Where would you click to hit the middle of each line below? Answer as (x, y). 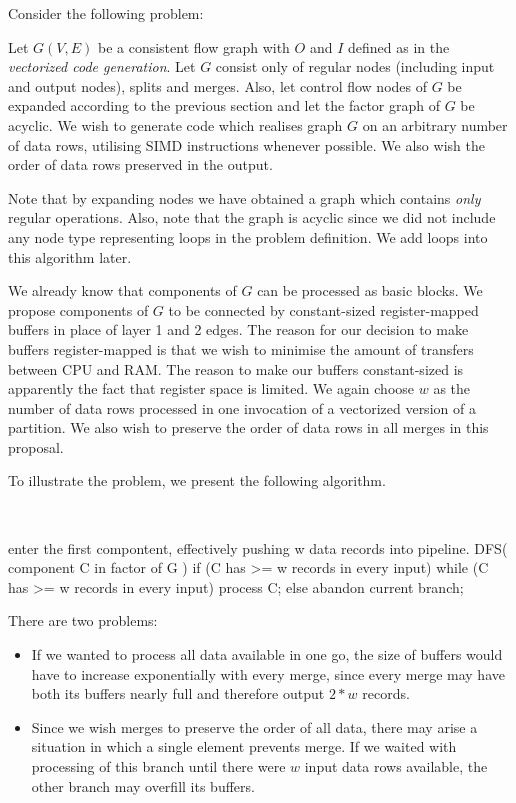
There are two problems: (83, 620)
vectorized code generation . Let (102, 66)
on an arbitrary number (435, 124)
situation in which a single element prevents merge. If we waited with (244, 746)
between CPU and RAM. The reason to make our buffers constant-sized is (236, 368)
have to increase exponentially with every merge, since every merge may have (268, 673)
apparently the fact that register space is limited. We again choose (211, 388)
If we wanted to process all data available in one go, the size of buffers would (267, 654)
